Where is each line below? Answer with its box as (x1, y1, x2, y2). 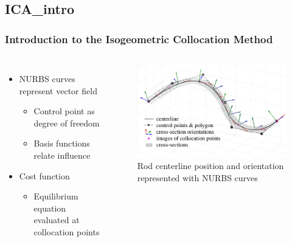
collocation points (33, 225, 100, 238)
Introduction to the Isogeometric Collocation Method (5, 31, 273, 46)
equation (33, 201, 66, 214)
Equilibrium (33, 190, 78, 202)
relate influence (33, 148, 91, 161)
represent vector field (19, 84, 97, 97)
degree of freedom (33, 116, 100, 129)
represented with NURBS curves (137, 171, 258, 184)
